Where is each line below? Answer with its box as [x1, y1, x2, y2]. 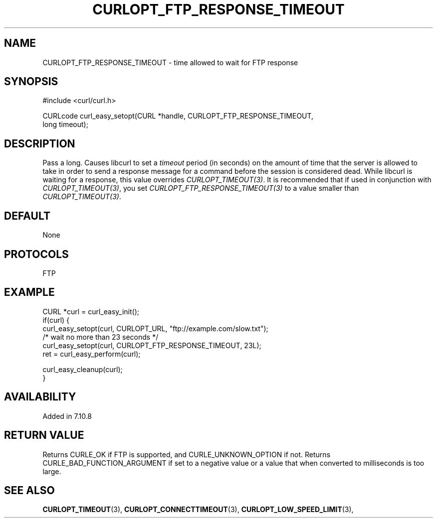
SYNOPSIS [4, 75, 58, 88]
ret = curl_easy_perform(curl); [42, 349, 141, 358]
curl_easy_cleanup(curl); [42, 365, 123, 374]
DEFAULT [4, 209, 50, 222]
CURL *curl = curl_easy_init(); [42, 307, 139, 316]
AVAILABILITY [4, 391, 76, 403]
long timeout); [42, 120, 88, 129]
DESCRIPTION [4, 137, 75, 150]
